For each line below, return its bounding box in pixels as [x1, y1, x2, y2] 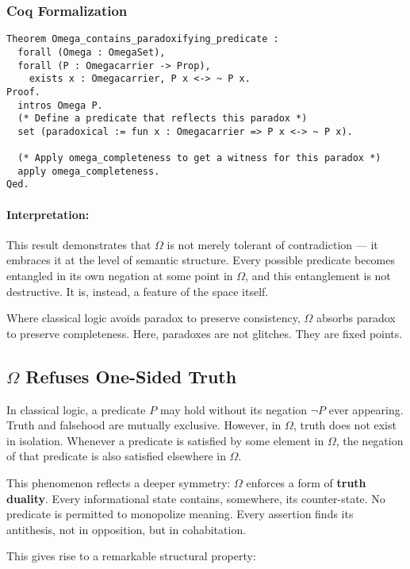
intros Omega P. [17, 99, 103, 111]
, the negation [335, 432, 404, 448]
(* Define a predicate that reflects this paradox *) [17, 113, 308, 125]
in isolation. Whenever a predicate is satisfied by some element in [6, 432, 324, 448]
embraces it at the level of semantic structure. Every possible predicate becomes [6, 252, 395, 268]
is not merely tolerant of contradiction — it [167, 236, 378, 252]
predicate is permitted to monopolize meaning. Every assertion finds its [6, 506, 354, 522]
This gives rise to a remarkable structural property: [6, 548, 256, 564]
